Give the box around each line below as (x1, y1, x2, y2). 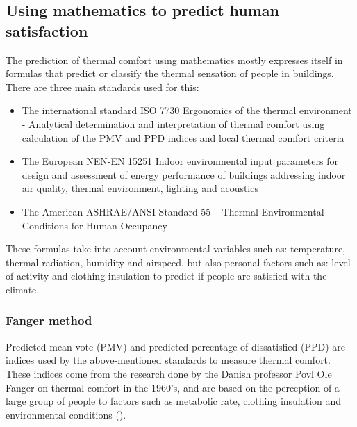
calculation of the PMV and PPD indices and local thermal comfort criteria (22, 130, 344, 145)
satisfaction (6, 19, 88, 41)
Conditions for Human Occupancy (22, 218, 167, 232)
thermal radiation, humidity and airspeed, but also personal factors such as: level (6, 255, 351, 269)
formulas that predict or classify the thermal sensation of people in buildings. (6, 66, 334, 81)
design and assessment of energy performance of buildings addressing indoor (22, 167, 346, 182)
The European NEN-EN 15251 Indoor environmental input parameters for (22, 154, 338, 168)
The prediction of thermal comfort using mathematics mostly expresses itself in (6, 52, 343, 67)
